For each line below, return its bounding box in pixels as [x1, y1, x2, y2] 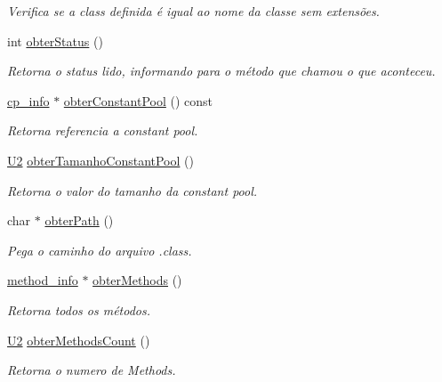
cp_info [7, 91, 50, 110]
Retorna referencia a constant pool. [7, 121, 198, 140]
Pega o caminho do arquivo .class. [7, 240, 192, 259]
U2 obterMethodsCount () [7, 330, 150, 349]
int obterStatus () [7, 31, 103, 50]
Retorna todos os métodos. [7, 300, 151, 319]
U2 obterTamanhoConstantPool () [7, 150, 194, 169]
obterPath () [44, 211, 114, 230]
